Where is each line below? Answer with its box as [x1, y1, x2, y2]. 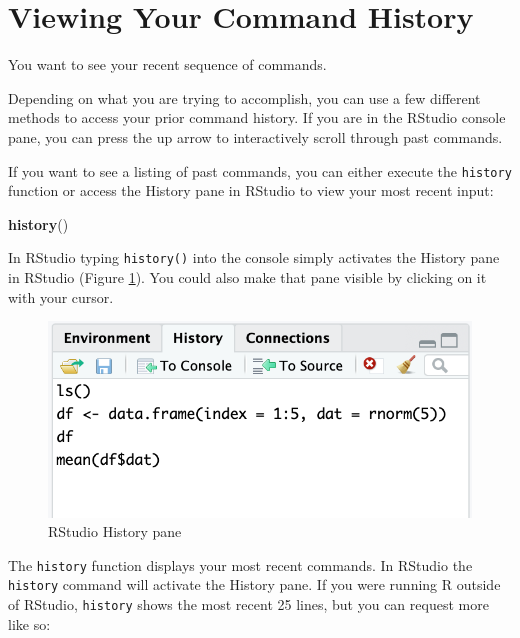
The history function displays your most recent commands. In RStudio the [8, 554, 473, 575]
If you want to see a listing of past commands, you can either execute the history [8, 160, 512, 181]
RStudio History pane [48, 521, 182, 542]
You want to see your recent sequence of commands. [8, 54, 327, 75]
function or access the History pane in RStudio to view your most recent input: [8, 180, 494, 201]
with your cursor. [8, 286, 114, 307]
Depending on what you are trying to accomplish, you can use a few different [8, 87, 481, 108]
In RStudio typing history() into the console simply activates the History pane [8, 247, 500, 268]
